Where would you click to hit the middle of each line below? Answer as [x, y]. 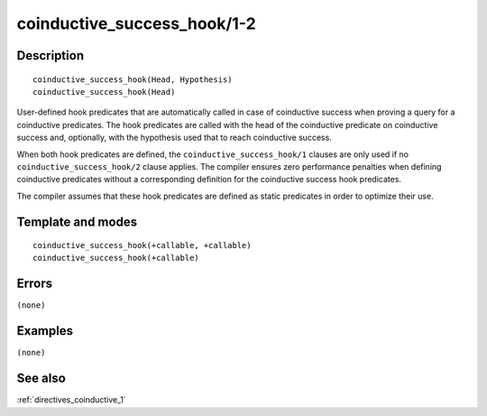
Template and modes [77, 222]
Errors [35, 284]
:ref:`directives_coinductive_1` [71, 400]
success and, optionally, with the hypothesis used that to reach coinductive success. [175, 138]
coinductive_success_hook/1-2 [136, 23]
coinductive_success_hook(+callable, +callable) [142, 245]
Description [51, 55]
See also [41, 379]
